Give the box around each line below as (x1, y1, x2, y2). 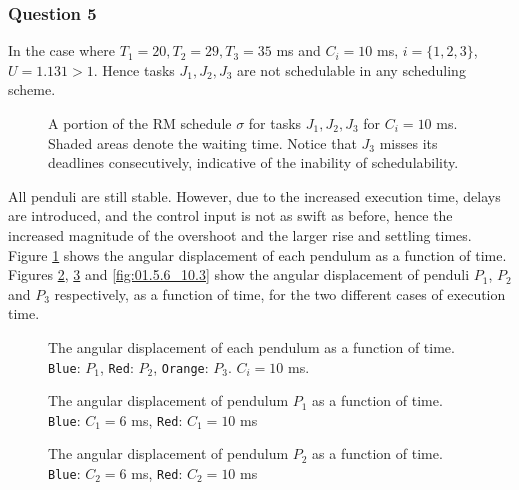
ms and (276, 40, 321, 61)
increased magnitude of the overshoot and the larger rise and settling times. (8, 224, 472, 245)
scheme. (8, 79, 56, 100)
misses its (379, 132, 438, 153)
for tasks (248, 113, 302, 133)
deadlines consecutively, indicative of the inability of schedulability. (48, 152, 459, 173)
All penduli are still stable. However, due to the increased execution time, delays (8, 185, 501, 206)
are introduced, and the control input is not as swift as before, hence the (8, 205, 453, 226)
